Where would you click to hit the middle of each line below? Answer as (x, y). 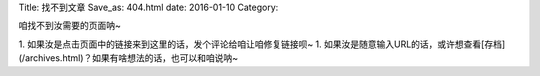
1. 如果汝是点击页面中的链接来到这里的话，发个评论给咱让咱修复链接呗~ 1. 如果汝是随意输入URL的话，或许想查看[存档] (262, 44)
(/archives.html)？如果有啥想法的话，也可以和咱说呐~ (128, 58)
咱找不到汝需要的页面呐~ (70, 26)
